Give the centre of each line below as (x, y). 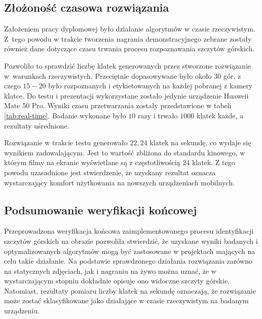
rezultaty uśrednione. (37, 125)
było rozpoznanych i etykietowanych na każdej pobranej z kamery (151, 86)
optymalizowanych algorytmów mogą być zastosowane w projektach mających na (130, 251)
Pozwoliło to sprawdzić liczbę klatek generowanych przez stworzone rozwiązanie (128, 65)
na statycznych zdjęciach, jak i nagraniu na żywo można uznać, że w (110, 270)
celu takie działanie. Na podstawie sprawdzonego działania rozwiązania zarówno (128, 261)
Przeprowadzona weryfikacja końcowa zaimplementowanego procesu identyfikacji (129, 231)
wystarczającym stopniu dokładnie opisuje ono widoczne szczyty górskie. (117, 281)
